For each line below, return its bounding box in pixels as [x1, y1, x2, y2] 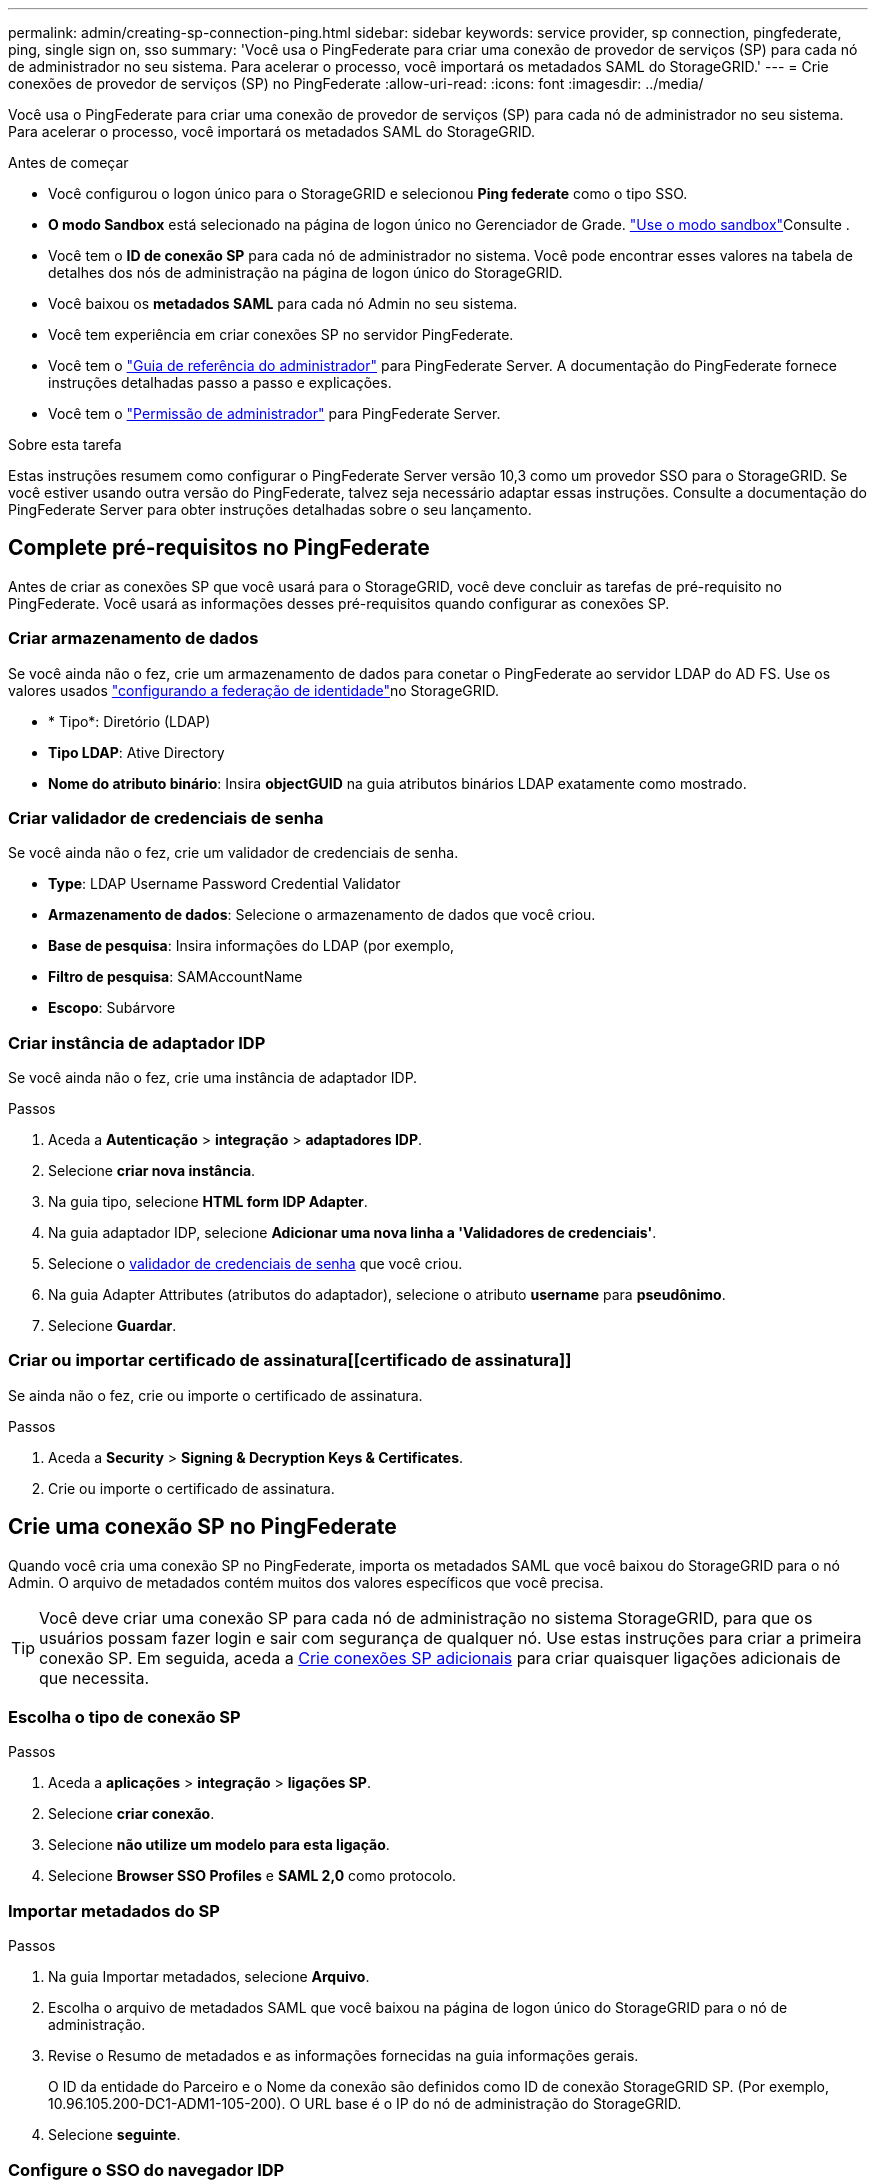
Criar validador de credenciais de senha [8, 807, 324, 828]
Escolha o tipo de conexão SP [8, 1707, 241, 1728]
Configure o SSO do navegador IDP [8, 2159, 285, 2180]
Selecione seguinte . [48, 2126, 181, 2144]
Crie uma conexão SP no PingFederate [8, 1514, 397, 1540]
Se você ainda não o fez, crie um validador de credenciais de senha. [8, 844, 459, 862]
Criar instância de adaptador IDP [8, 1032, 266, 1053]
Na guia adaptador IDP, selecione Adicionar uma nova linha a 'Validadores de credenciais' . [48, 1224, 657, 1242]
